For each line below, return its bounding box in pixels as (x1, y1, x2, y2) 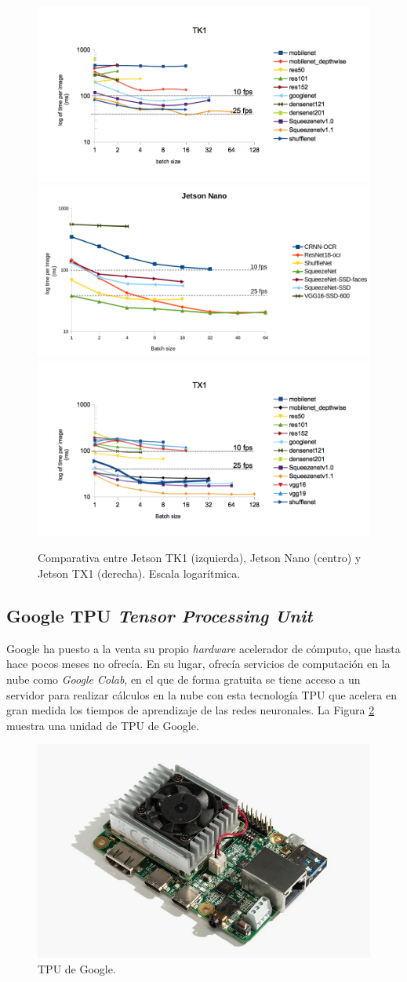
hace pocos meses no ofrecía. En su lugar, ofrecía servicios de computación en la (6, 655, 391, 672)
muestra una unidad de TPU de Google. (6, 717, 199, 733)
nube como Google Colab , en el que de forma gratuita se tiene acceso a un (6, 671, 361, 688)
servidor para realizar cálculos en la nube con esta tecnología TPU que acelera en (6, 686, 398, 703)
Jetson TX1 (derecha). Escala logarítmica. (38, 565, 241, 582)
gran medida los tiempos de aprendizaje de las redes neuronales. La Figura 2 (6, 702, 375, 718)
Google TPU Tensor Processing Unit (6, 604, 313, 628)
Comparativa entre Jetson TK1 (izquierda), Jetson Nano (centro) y (38, 549, 362, 566)
